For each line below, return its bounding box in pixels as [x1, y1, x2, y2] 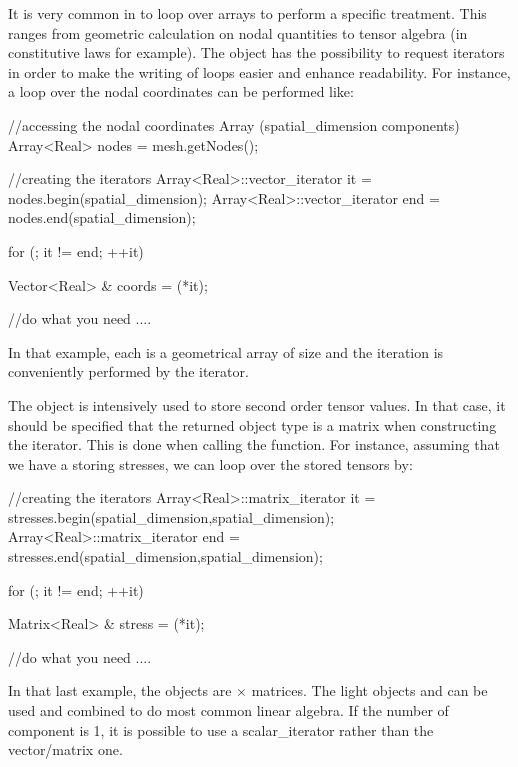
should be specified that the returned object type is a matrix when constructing [8, 414, 497, 435]
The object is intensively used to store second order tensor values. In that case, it [8, 394, 506, 415]
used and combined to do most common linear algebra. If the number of [8, 700, 449, 721]
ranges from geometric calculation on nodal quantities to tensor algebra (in [8, 22, 468, 43]
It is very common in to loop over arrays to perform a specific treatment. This [8, 3, 487, 23]
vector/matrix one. [8, 739, 123, 760]
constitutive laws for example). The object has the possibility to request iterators [8, 42, 505, 63]
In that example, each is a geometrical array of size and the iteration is [8, 341, 444, 362]
